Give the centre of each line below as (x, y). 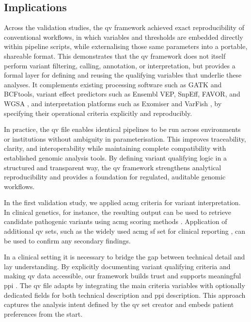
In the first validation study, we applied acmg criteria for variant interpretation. (122, 202)
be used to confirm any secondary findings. (67, 240)
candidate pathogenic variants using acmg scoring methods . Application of (116, 221)
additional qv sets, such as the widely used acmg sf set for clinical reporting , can (125, 231)
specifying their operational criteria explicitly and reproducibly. (98, 113)
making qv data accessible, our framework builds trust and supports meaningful (123, 276)
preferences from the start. (43, 314)
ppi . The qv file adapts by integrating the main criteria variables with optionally (125, 285)
